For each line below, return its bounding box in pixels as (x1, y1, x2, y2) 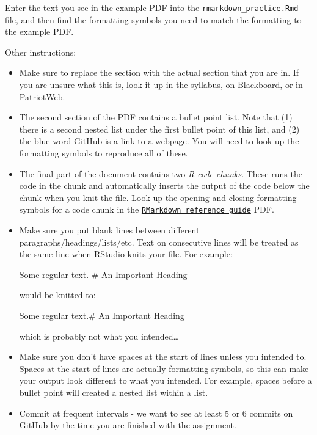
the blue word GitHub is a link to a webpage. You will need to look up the (19, 134, 299, 147)
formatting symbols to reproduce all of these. (19, 147, 188, 159)
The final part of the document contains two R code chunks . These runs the (19, 167, 302, 180)
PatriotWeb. (19, 90, 65, 103)
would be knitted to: (19, 288, 96, 301)
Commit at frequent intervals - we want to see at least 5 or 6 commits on (19, 406, 293, 419)
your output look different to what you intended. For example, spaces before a (19, 374, 312, 387)
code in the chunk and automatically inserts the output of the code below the (19, 179, 310, 192)
